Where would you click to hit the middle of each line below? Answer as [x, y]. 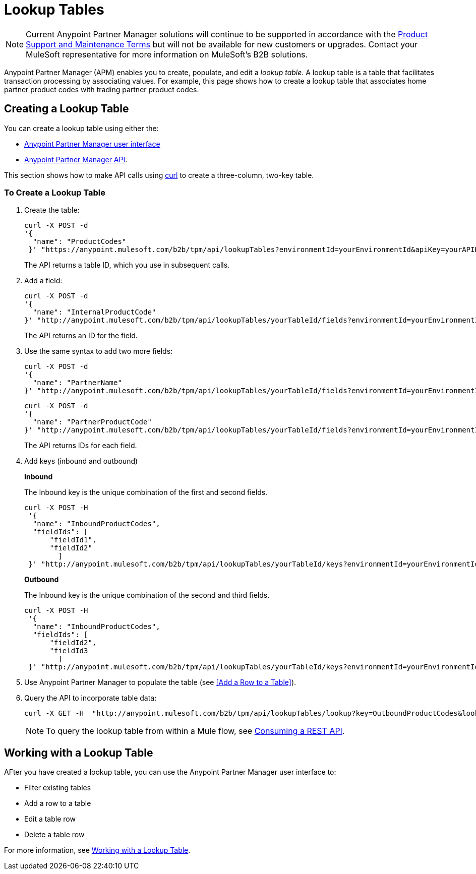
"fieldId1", [73, 540]
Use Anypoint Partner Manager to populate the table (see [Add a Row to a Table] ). [160, 682]
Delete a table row [54, 835]
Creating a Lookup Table [67, 109]
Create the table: [52, 210]
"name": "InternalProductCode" [94, 312]
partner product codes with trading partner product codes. [102, 89]
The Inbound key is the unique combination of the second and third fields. [147, 595]
